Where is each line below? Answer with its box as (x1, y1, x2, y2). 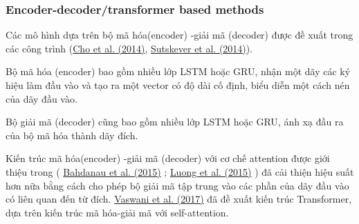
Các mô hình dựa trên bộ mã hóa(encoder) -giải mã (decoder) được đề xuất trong (6, 28, 353, 42)
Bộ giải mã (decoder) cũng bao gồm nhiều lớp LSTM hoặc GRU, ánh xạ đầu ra (6, 114, 344, 129)
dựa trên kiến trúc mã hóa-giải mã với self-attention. (6, 205, 229, 219)
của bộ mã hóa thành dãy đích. (6, 128, 138, 142)
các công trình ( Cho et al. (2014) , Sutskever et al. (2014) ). (6, 41, 253, 55)
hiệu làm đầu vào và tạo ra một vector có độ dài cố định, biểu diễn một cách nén (6, 78, 350, 92)
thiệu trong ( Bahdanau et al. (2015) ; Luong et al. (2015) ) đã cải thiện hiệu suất (6, 164, 354, 179)
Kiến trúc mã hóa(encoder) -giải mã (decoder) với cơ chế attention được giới (6, 151, 330, 165)
